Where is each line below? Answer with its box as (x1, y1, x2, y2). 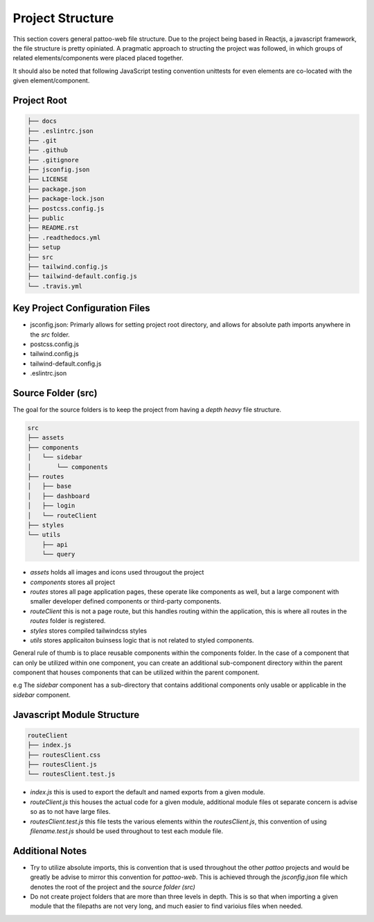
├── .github (27, 146, 69, 154)
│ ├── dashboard (27, 492, 90, 500)
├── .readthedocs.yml (27, 233, 101, 241)
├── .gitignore (27, 156, 79, 164)
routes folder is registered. (30, 617, 106, 625)
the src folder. (30, 330, 71, 339)
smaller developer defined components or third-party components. (30, 597, 222, 606)
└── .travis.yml (27, 282, 83, 290)
